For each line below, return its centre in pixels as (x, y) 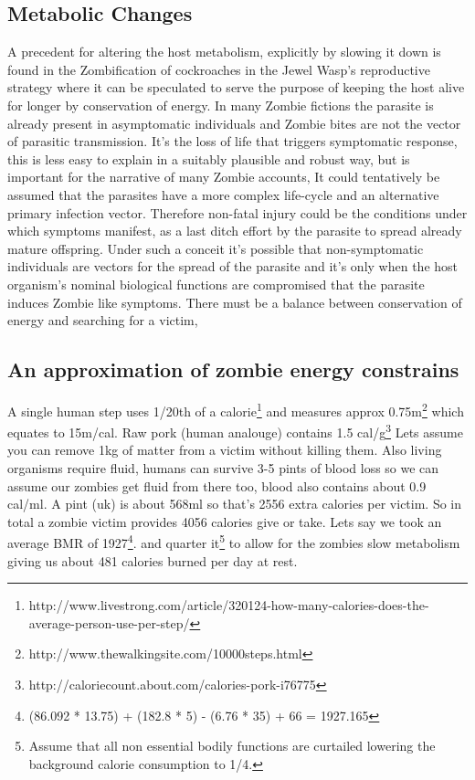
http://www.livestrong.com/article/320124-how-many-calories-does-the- (229, 605)
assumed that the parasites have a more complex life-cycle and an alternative (223, 194)
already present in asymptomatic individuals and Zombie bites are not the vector (234, 123)
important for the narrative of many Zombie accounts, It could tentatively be (224, 177)
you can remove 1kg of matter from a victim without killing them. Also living (225, 450)
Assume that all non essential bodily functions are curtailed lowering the (232, 746)
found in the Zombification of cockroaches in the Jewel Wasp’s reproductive (219, 69)
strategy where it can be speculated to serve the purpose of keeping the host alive (236, 87)
